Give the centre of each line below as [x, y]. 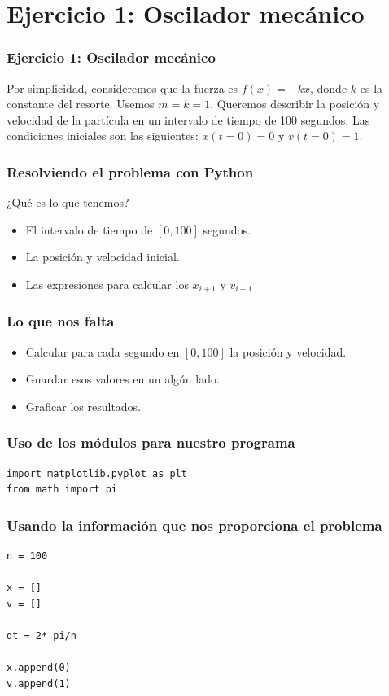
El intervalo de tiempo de [89, 229]
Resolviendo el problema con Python [130, 171]
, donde [329, 88]
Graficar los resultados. [83, 406]
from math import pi [62, 490]
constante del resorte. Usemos [81, 104]
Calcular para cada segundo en [103, 351]
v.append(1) [39, 683]
